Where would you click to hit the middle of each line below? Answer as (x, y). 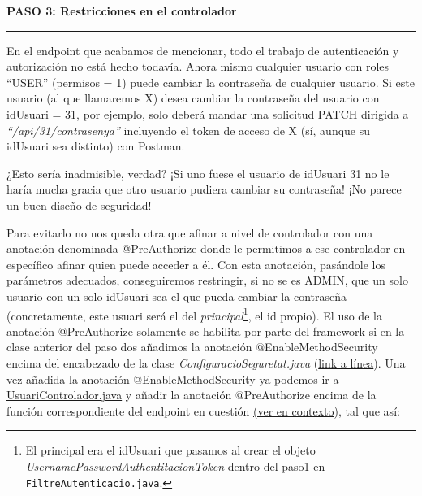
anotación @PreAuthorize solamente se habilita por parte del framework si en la (206, 331)
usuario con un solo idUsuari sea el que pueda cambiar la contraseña (177, 296)
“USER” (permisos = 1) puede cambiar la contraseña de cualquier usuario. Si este (211, 82)
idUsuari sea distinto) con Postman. (96, 146)
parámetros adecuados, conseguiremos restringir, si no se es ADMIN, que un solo (207, 280)
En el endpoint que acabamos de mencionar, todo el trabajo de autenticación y (203, 50)
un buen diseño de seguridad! (79, 204)
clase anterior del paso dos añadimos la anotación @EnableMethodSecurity (192, 347)
